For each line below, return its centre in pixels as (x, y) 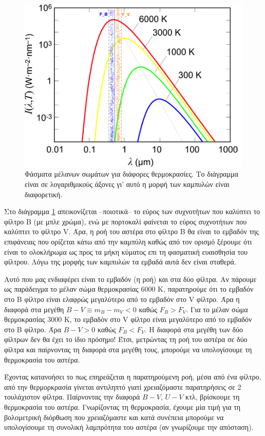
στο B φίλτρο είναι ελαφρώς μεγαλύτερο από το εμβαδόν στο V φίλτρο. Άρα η (122, 299)
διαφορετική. (44, 194)
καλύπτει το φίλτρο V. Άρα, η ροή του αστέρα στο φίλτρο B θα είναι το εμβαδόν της (131, 231)
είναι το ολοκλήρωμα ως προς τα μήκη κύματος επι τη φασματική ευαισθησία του (126, 251)
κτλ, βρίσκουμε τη (213, 397)
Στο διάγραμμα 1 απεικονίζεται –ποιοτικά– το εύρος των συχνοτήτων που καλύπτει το (132, 211)
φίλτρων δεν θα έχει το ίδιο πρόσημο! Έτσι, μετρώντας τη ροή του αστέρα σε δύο (126, 339)
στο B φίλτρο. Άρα (33, 329)
